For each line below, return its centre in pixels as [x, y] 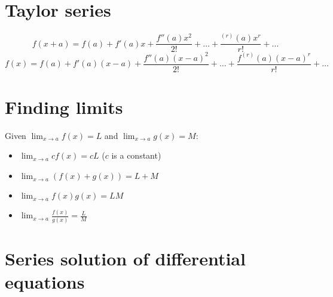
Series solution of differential [125, 258]
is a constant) [136, 155]
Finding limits [64, 106]
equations [45, 282]
